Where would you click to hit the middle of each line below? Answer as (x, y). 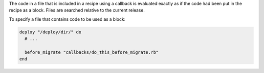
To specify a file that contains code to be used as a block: (67, 19)
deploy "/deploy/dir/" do (50, 32)
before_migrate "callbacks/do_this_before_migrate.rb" (92, 52)
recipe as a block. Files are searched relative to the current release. (77, 10)
